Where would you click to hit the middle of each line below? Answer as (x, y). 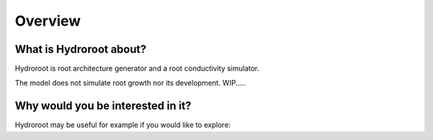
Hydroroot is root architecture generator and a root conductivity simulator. (137, 69)
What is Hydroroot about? (81, 49)
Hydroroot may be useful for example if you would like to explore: (123, 125)
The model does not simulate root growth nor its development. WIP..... (130, 83)
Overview (48, 21)
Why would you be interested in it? (103, 106)
